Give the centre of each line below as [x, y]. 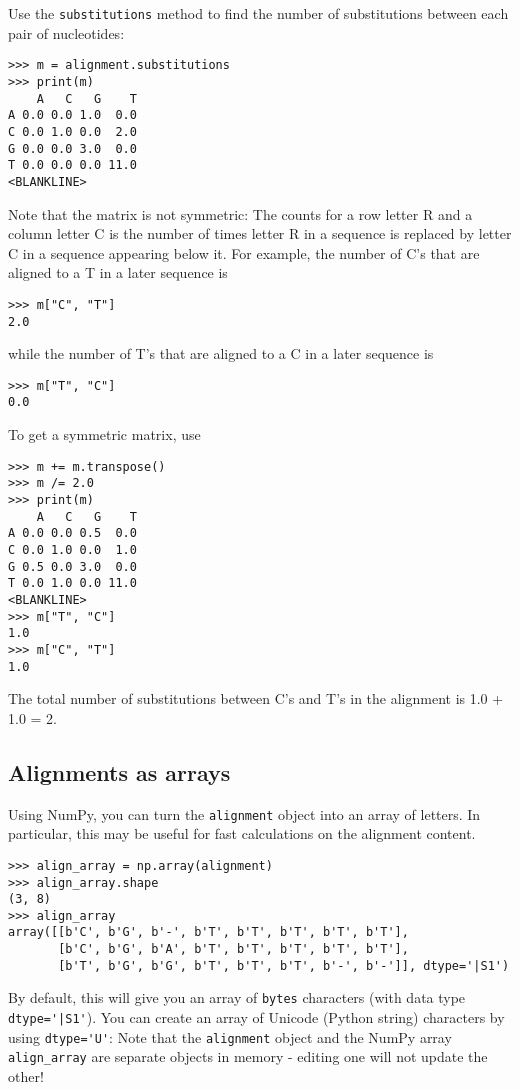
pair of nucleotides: [66, 32]
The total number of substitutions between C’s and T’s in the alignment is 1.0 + [256, 698]
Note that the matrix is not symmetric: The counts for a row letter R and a [240, 213]
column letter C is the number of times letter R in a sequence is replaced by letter [260, 233]
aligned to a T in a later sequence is [118, 272]
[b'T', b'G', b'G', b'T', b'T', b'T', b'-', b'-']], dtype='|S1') [284, 965]
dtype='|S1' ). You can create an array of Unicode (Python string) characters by [256, 1017]
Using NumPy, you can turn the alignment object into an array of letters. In [244, 813]
